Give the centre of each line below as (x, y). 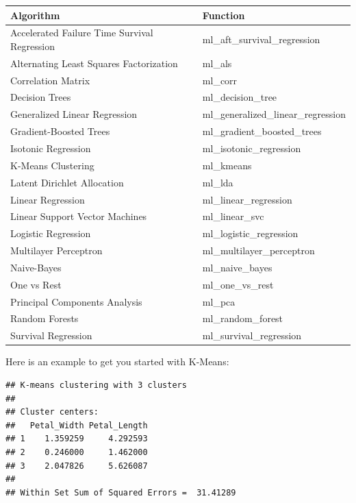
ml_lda (218, 182)
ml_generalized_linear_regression (274, 114)
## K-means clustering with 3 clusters (96, 385)
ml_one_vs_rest (238, 284)
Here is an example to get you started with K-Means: (117, 361)
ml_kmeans (227, 165)
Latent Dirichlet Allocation (67, 182)
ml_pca (219, 301)
